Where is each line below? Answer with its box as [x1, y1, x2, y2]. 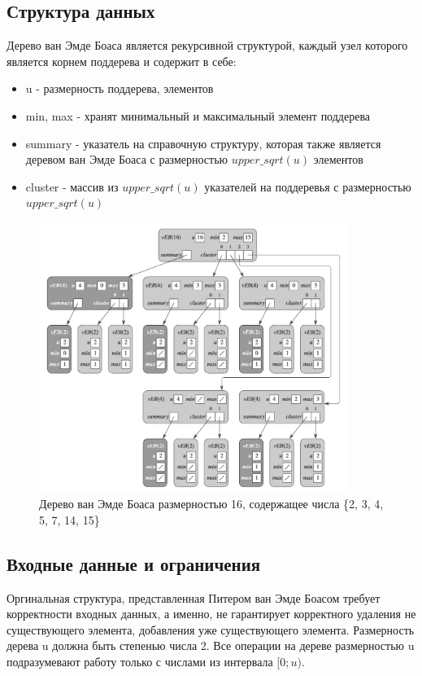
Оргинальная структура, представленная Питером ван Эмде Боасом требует [7, 589, 381, 606]
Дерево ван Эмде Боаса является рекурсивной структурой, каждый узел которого [7, 37, 408, 54]
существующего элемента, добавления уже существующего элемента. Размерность [7, 621, 415, 638]
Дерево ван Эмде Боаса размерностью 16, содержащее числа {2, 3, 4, [39, 495, 384, 512]
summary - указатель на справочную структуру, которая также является [25, 134, 381, 151]
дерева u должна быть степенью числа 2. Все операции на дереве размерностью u [7, 637, 415, 654]
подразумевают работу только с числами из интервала [7, 652, 273, 669]
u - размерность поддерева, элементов [25, 80, 214, 97]
